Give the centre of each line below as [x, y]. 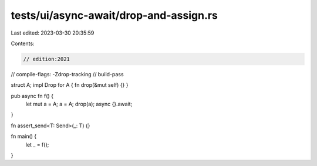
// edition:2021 [47, 59]
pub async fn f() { [32, 96]
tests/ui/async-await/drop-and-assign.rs [114, 15]
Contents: [23, 43]
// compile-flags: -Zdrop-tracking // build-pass [67, 74]
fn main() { [24, 136]
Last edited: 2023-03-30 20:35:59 [53, 33]
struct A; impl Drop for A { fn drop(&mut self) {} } [70, 85]
